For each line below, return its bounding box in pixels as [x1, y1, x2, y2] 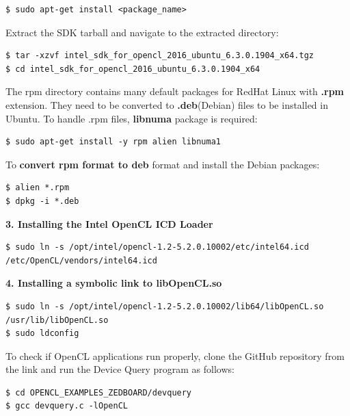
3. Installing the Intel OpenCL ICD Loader [5, 216, 213, 231]
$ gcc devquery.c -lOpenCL [5, 401, 128, 411]
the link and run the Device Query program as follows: [5, 362, 234, 376]
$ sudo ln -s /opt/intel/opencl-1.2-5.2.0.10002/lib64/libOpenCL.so [5, 301, 324, 311]
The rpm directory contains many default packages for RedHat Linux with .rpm [5, 84, 345, 99]
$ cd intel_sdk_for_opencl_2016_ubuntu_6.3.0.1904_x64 [5, 64, 260, 74]
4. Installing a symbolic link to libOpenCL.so [5, 276, 222, 290]
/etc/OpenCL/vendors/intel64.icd [5, 255, 157, 265]
